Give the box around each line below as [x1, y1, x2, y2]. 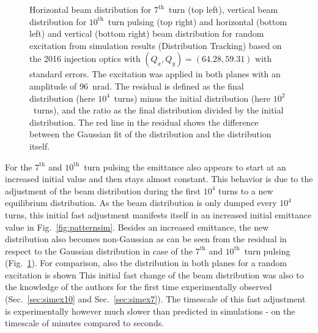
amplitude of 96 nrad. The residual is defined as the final [29, 79, 244, 92]
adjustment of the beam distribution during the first [5, 184, 201, 197]
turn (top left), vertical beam [169, 3, 278, 15]
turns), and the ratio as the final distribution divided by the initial [33, 104, 284, 117]
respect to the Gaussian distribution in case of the [5, 244, 193, 257]
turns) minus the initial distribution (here [114, 91, 270, 104]
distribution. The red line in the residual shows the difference [29, 115, 259, 128]
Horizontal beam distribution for [29, 3, 152, 15]
